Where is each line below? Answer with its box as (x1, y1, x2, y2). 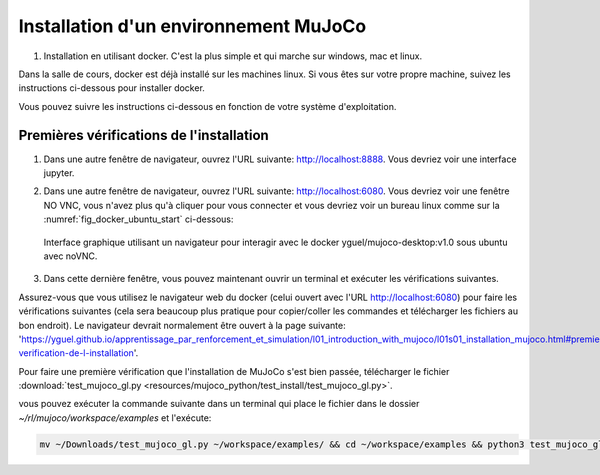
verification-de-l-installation (18, 347, 135, 359)
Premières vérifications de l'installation (18, 126, 269, 144)
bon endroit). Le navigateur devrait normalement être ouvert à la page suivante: (18, 319, 347, 331)
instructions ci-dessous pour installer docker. (18, 82, 205, 94)
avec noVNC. (43, 250, 98, 262)
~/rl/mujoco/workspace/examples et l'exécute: (18, 411, 212, 424)
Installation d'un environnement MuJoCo (18, 15, 367, 37)
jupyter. (43, 167, 75, 179)
